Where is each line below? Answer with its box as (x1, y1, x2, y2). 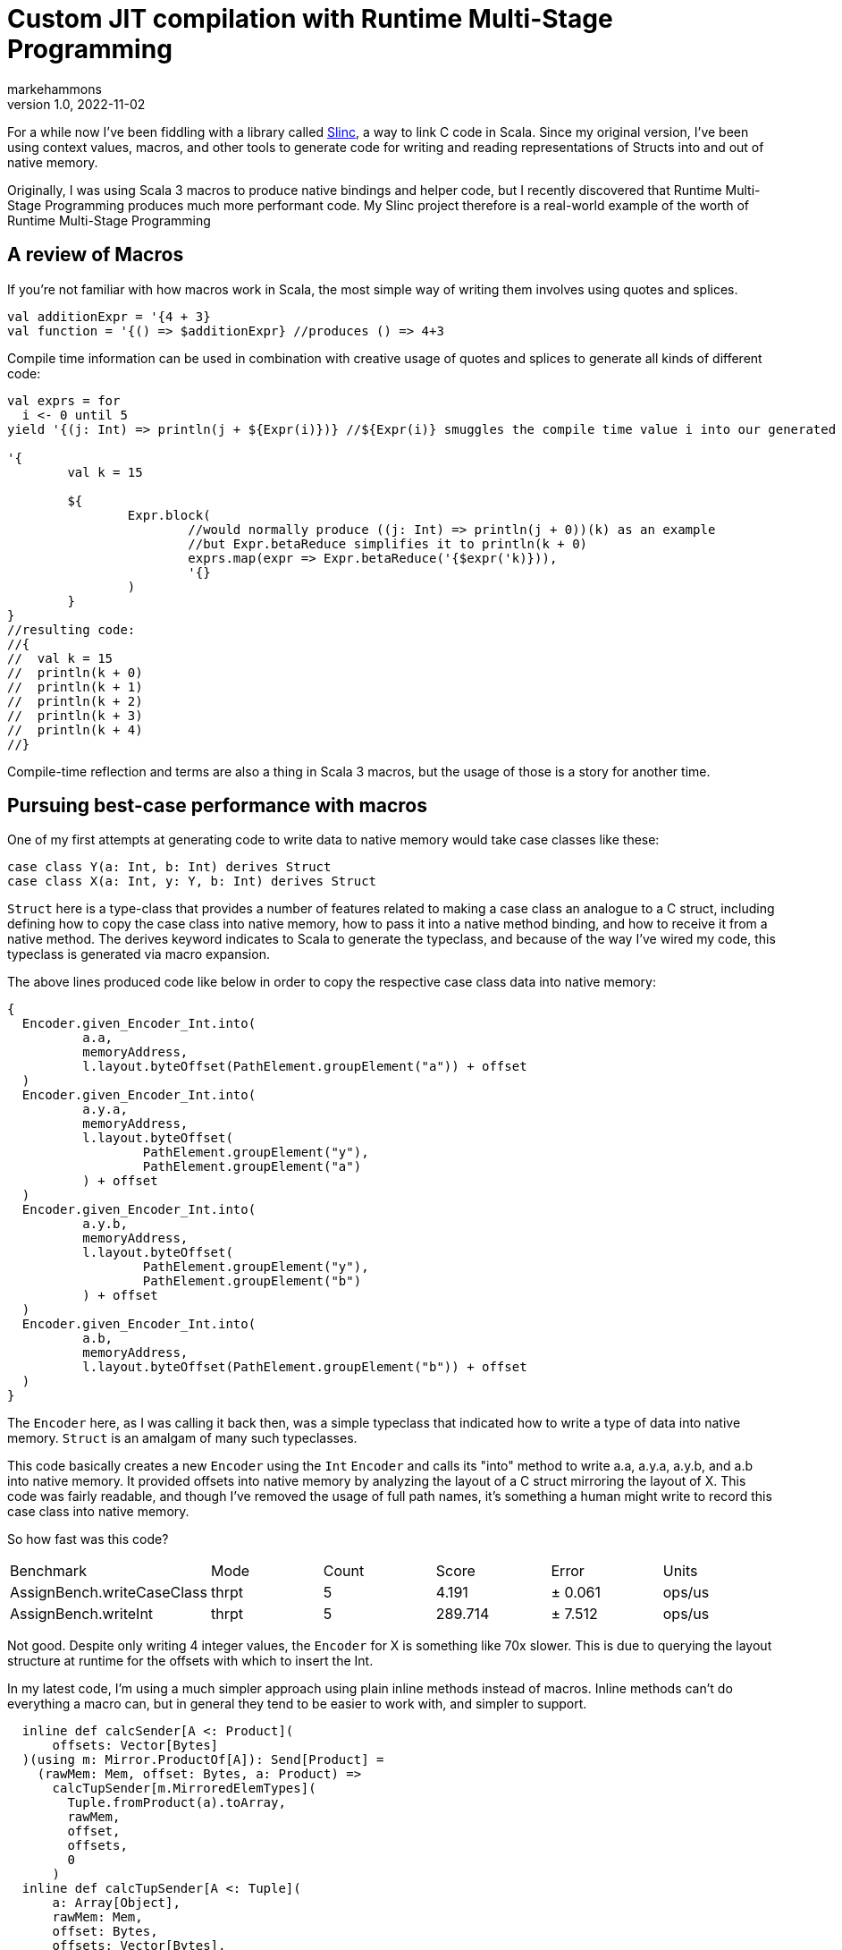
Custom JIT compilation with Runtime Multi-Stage (7, 4, 613, 34)
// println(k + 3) (7, 708, 143, 723)
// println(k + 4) (7, 722, 143, 737)
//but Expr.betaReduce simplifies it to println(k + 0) (188, 536, 588, 551)
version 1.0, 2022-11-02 (7, 96, 146, 112)
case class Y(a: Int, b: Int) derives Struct (7, 860, 332, 875)
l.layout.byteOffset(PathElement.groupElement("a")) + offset (82, 1059, 527, 1074)
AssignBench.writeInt (10, 1605, 154, 1624)
